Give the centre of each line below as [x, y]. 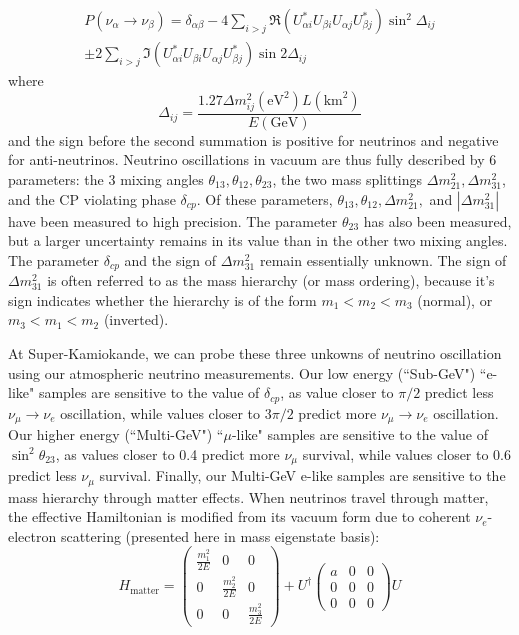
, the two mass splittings [347, 179]
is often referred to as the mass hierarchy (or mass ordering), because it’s [271, 280]
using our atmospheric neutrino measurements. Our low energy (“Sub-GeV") [242, 372]
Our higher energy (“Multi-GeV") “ [116, 434]
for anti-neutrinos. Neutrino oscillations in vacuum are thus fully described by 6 [252, 159]
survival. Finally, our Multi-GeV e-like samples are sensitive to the [302, 475]
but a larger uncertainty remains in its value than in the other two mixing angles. [258, 240]
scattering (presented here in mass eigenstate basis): [220, 535]
